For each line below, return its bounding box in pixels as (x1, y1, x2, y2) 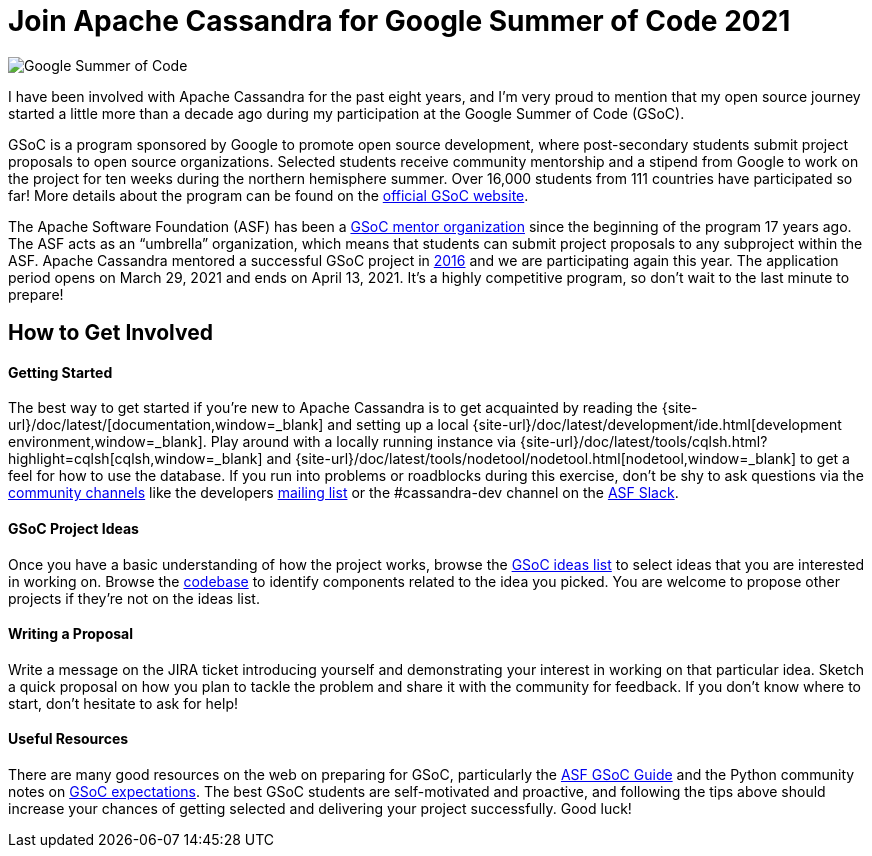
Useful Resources (8, 730, 129, 748)
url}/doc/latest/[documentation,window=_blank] (8, 416, 324, 434)
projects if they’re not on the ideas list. (8, 589, 260, 607)
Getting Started (8, 363, 113, 381)
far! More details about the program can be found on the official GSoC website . (8, 186, 529, 204)
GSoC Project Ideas (8, 520, 139, 537)
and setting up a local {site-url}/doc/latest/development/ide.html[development (327, 416, 842, 434)
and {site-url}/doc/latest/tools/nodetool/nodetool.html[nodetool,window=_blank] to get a (266, 450, 850, 468)
